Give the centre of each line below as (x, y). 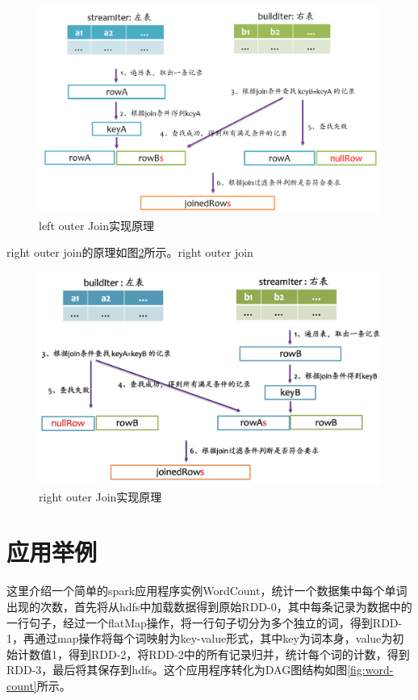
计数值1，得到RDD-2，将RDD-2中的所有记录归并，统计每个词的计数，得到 (213, 654)
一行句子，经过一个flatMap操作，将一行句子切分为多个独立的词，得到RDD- (205, 622)
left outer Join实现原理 (96, 225)
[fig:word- (370, 670)
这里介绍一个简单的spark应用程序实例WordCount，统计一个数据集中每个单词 (207, 591)
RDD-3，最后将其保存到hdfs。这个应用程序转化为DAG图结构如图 (177, 670)
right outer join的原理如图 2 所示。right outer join (130, 252)
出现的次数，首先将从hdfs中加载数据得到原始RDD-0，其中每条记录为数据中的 (209, 606)
